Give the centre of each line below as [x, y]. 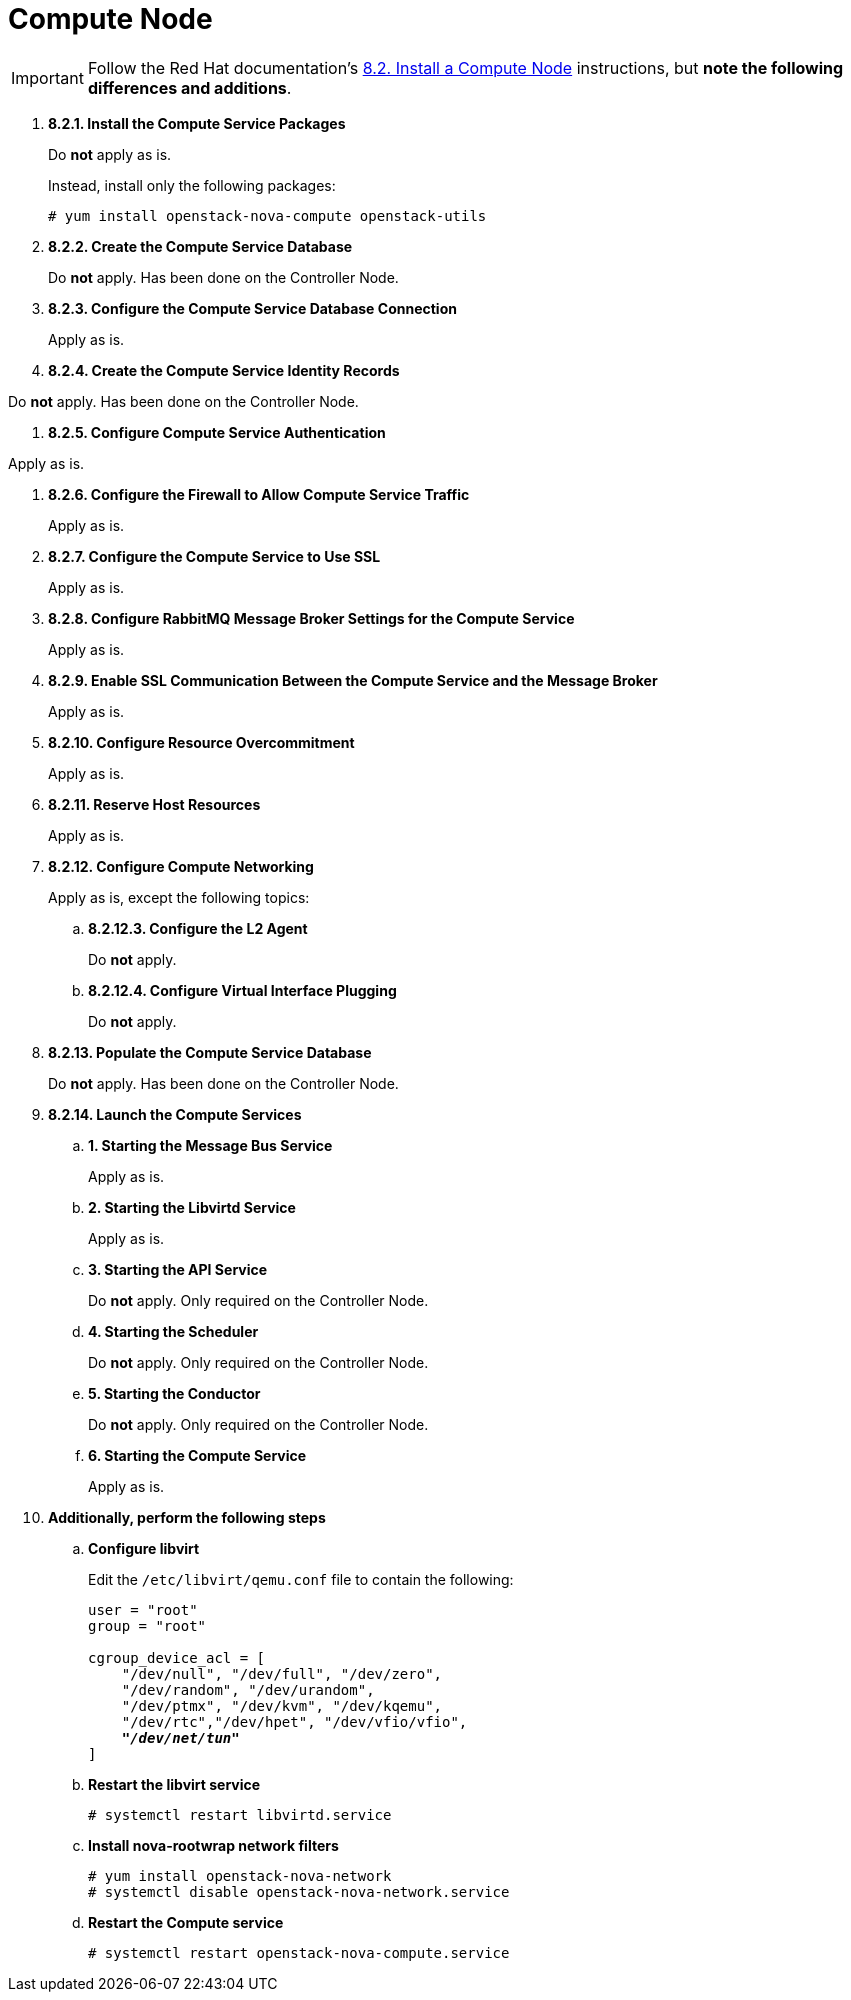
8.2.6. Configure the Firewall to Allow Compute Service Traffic [259, 494]
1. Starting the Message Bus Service [210, 1145]
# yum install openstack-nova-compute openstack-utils [267, 215]
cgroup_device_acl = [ [177, 1657]
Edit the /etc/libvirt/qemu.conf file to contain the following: [301, 1579]
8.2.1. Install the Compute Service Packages [197, 123]
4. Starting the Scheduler [173, 1331]
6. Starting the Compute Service [197, 1455]
